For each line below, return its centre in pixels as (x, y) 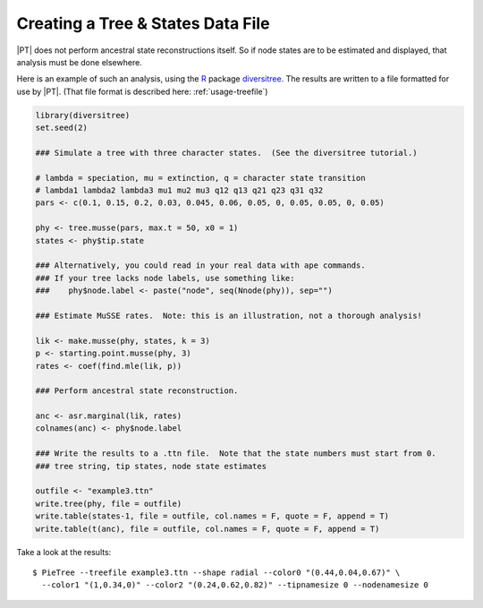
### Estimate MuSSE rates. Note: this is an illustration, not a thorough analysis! (229, 315)
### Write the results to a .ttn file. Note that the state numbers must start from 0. (236, 454)
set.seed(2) (62, 128)
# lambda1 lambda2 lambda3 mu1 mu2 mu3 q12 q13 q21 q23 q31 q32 (179, 191)
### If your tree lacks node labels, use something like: (165, 278)
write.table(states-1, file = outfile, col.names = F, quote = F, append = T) (212, 516)
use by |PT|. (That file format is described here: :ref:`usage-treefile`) (142, 91)
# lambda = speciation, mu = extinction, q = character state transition (200, 178)
